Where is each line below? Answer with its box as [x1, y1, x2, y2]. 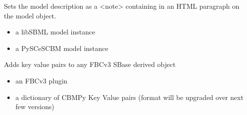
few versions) [15, 101, 54, 112]
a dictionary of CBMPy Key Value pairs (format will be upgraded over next [15, 92, 244, 102]
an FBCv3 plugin [15, 75, 67, 85]
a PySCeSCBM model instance [15, 43, 109, 53]
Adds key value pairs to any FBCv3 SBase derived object [4, 59, 176, 69]
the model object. [4, 10, 56, 20]
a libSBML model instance [15, 27, 95, 37]
